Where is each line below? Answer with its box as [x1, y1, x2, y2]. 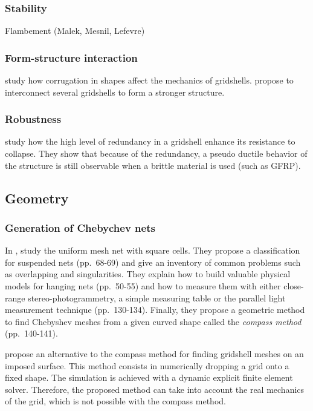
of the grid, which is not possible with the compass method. [5, 395, 226, 407]
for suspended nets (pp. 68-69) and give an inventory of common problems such [5, 255, 301, 268]
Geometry [5, 188, 69, 207]
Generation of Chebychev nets [5, 220, 155, 235]
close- [283, 280, 304, 292]
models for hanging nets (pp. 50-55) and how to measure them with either [5, 280, 281, 292]
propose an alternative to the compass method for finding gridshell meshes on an [5, 347, 304, 360]
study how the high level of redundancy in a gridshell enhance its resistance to [5, 135, 295, 148]
